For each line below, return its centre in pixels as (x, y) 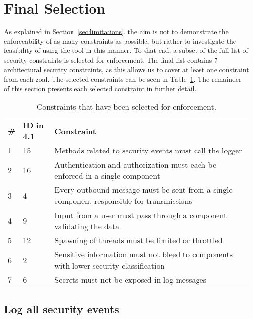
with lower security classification (110, 266)
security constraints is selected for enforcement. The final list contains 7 (111, 59)
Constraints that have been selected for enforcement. (126, 107)
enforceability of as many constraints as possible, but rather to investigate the (120, 41)
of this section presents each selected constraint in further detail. (100, 88)
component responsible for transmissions (123, 201)
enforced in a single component (107, 176)
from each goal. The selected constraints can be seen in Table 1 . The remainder (123, 79)
